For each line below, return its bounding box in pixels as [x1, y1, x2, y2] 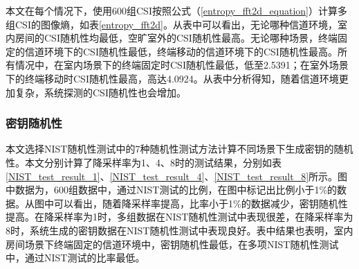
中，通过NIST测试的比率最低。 [6, 250, 145, 265]
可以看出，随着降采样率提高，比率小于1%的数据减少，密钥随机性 [53, 196, 348, 210]
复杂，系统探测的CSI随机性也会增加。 [15, 85, 186, 99]
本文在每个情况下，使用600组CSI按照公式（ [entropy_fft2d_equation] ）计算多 [6, 3, 347, 17]
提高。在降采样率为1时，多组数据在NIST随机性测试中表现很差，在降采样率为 [6, 209, 353, 224]
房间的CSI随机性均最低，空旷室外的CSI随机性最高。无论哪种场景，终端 [15, 31, 338, 45]
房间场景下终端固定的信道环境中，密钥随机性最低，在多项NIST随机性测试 [6, 236, 339, 251]
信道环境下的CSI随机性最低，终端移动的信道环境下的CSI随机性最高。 [24, 44, 338, 58]
